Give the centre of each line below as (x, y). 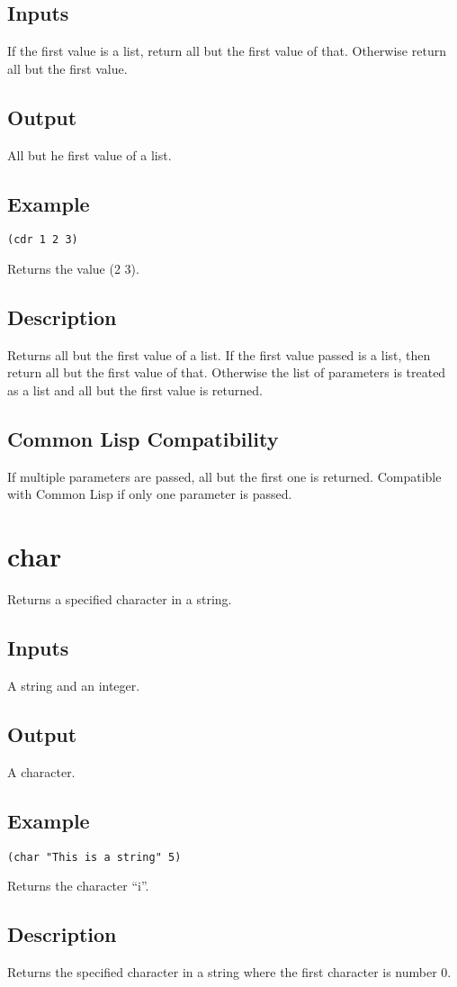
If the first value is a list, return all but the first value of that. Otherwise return (227, 51)
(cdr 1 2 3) (43, 240)
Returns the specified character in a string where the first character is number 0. (229, 971)
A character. (41, 771)
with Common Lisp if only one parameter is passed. (150, 494)
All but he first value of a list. (90, 154)
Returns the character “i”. (78, 886)
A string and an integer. (74, 685)
